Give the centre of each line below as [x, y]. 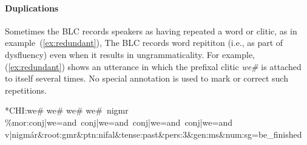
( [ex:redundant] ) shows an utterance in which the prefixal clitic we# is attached [153, 66]
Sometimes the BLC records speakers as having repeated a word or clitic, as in [151, 31]
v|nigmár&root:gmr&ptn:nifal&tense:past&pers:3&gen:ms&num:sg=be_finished [153, 134]
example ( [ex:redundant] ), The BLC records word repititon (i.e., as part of [144, 43]
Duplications [32, 8]
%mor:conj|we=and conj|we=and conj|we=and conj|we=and [119, 122]
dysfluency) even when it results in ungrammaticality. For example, [130, 54]
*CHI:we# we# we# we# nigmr [67, 110]
